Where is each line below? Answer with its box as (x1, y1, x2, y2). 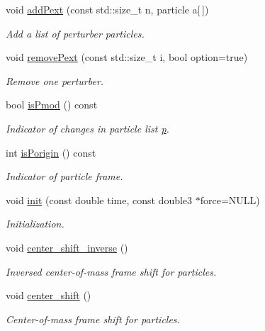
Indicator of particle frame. (6, 169, 123, 184)
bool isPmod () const (6, 97, 98, 112)
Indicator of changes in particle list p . (6, 120, 169, 135)
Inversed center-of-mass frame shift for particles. (6, 264, 217, 279)
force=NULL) (200, 192, 260, 207)
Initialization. (6, 216, 64, 231)
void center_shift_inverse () (6, 240, 128, 254)
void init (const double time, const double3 (6, 192, 193, 207)
